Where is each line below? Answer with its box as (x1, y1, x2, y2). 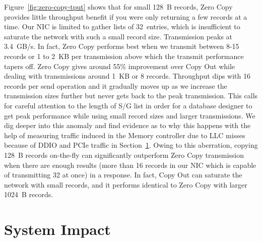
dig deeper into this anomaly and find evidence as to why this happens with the (4, 120, 251, 131)
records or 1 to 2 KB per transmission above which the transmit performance (4, 50, 244, 61)
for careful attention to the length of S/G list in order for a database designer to (4, 100, 252, 110)
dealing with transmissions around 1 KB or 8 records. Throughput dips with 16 (4, 71, 250, 81)
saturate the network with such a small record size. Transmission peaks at (4, 31, 233, 41)
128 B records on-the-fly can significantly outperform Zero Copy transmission (4, 149, 244, 160)
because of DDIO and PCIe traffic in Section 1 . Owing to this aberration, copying (4, 140, 258, 150)
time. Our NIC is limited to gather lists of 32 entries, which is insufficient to (4, 21, 240, 32)
